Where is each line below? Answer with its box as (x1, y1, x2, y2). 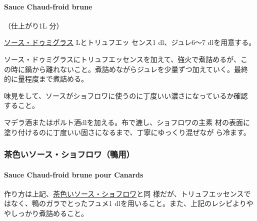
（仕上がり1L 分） (4, 20, 63, 30)
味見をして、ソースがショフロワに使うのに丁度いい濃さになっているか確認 (4, 90, 248, 100)
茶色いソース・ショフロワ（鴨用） (4, 148, 134, 160)
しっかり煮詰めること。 (10, 207, 88, 218)
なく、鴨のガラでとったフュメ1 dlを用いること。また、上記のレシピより (10, 198, 246, 208)
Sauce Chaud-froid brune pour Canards (4, 169, 143, 179)
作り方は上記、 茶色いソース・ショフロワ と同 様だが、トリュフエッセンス (4, 188, 244, 198)
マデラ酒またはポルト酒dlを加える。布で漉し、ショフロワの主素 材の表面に (4, 116, 250, 127)
